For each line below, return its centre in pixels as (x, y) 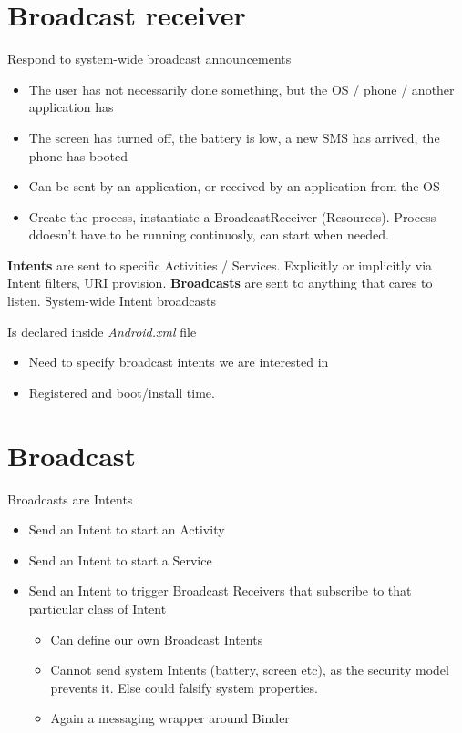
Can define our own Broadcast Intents (157, 639)
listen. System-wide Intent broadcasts (112, 301)
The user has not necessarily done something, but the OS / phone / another (241, 89)
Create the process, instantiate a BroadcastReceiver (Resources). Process (232, 216)
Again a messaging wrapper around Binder (170, 718)
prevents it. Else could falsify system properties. (184, 687)
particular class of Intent (98, 608)
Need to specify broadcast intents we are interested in (179, 362)
